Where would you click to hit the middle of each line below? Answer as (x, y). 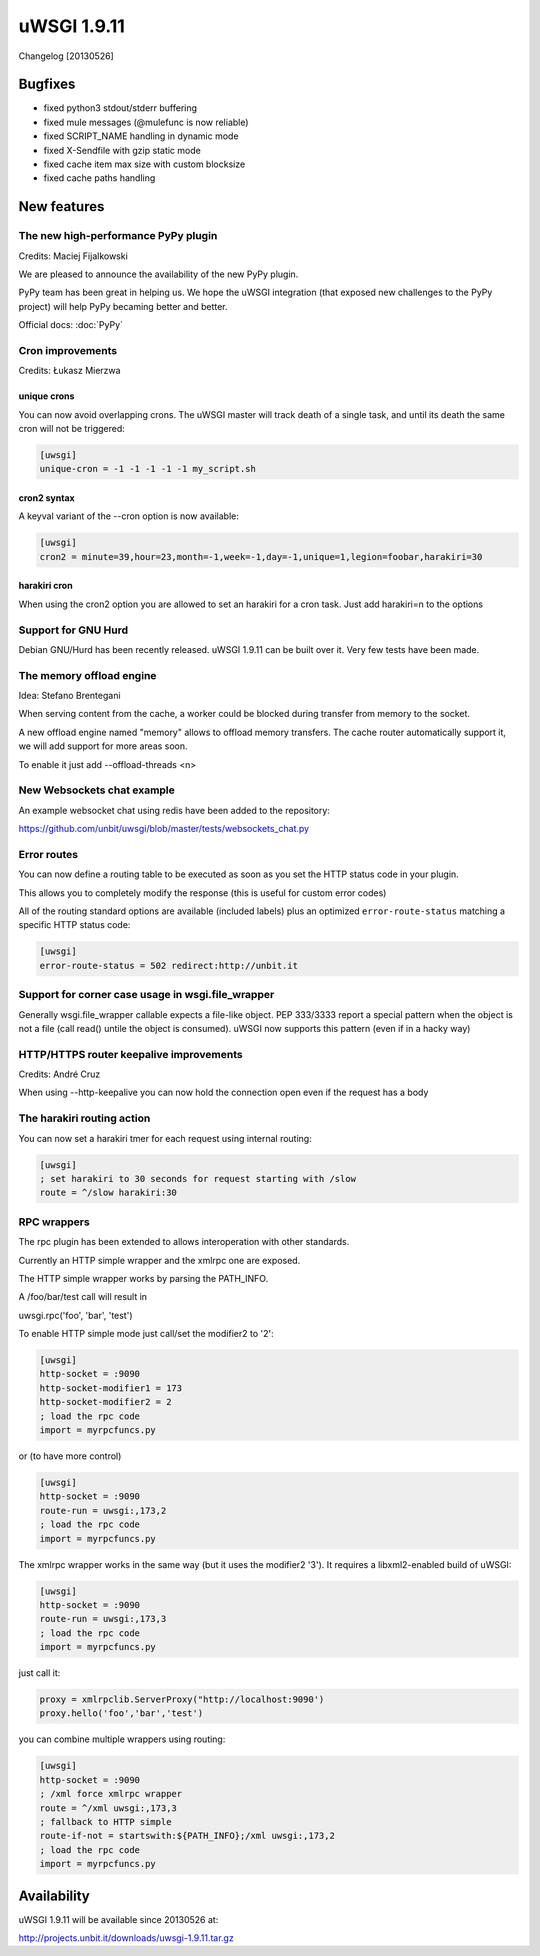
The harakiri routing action (84, 1118)
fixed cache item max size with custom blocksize (144, 164)
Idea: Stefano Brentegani (69, 696)
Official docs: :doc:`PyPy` (71, 325)
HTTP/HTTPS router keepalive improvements (131, 1054)
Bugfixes (47, 84)
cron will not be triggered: (71, 429)
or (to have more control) (70, 1456)
